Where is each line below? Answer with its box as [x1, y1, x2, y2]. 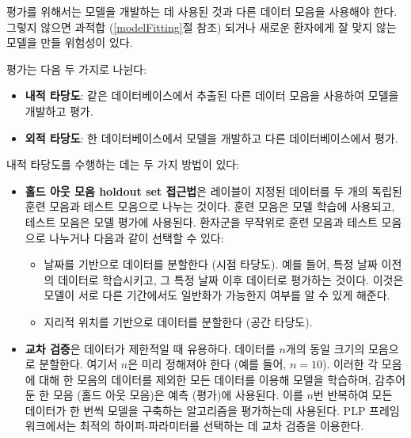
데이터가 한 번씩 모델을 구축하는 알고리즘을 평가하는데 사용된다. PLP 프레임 [25, 402, 400, 418]
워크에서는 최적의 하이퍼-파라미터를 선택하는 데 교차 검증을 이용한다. [25, 417, 364, 434]
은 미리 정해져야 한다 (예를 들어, [127, 356, 287, 372]
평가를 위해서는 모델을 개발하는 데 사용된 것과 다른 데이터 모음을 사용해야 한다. [6, 3, 398, 19]
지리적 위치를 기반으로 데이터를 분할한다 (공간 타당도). [44, 313, 313, 329]
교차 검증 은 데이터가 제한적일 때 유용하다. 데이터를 [25, 340, 276, 356]
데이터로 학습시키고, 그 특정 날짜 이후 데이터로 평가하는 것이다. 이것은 [58, 271, 404, 288]
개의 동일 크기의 [285, 340, 365, 356]
